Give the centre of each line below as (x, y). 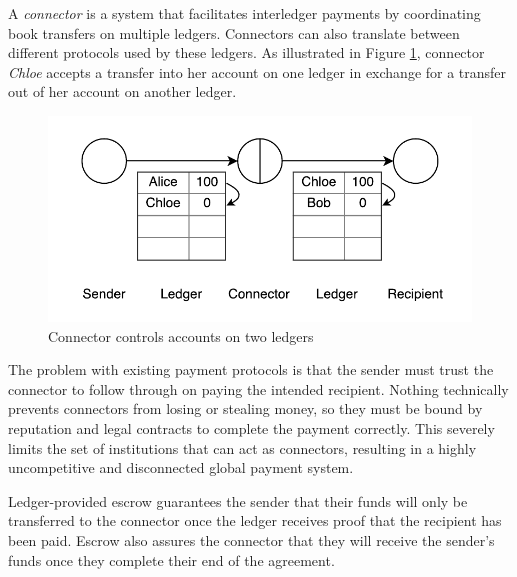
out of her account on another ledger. (122, 91)
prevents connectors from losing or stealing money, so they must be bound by (245, 408)
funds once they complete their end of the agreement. (171, 559)
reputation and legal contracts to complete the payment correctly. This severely (251, 428)
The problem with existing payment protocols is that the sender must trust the (251, 369)
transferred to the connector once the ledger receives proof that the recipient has (255, 520)
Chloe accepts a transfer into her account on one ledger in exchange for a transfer (257, 71)
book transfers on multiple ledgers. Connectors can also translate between (234, 32)
